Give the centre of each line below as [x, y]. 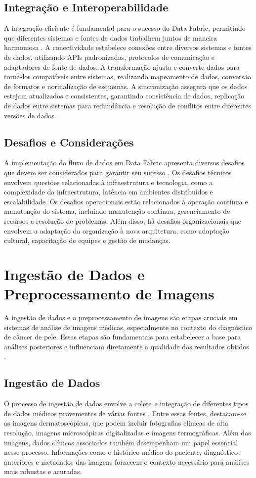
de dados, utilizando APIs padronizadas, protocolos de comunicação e [109, 57]
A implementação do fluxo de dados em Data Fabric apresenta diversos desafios [124, 163]
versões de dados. [30, 115]
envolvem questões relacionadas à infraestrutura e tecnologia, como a [108, 182]
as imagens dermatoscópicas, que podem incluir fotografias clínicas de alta [116, 423]
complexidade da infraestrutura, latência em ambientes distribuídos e [108, 192]
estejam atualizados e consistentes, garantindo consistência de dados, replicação [124, 96]
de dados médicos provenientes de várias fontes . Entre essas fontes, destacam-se [125, 413]
